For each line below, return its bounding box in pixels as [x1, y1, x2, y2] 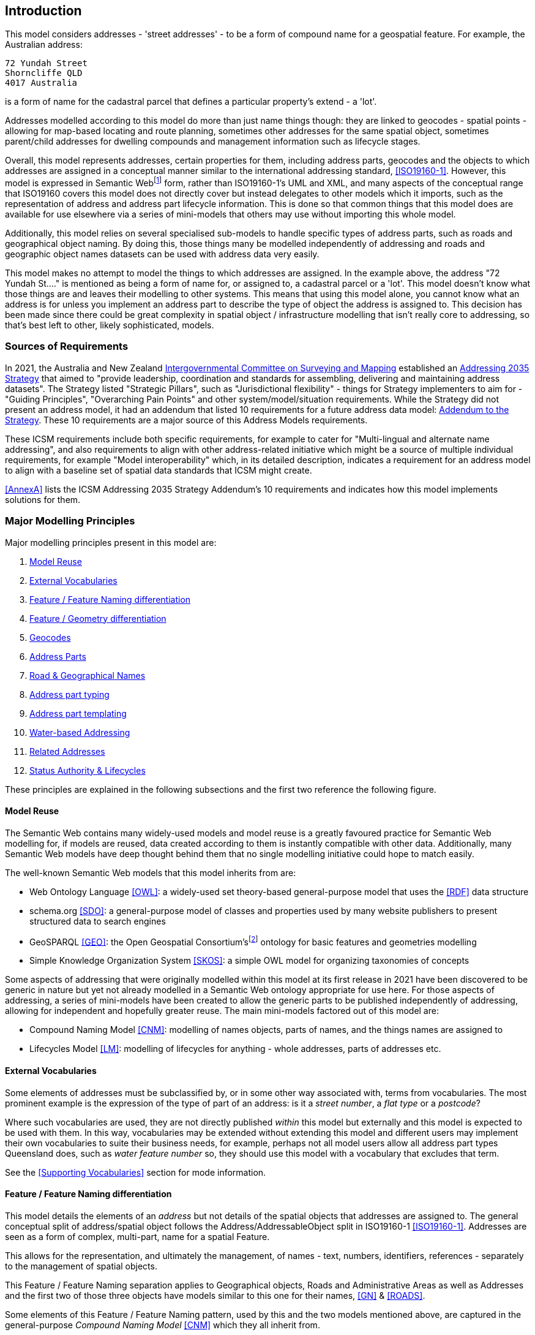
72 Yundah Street [5, 58, 88, 69]
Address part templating [29, 708, 127, 719]
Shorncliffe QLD [5, 68, 83, 78]
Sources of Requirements [5, 340, 129, 353]
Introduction [5, 3, 82, 18]
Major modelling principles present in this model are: [5, 537, 217, 548]
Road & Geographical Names [29, 670, 146, 681]
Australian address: [5, 39, 83, 50]
